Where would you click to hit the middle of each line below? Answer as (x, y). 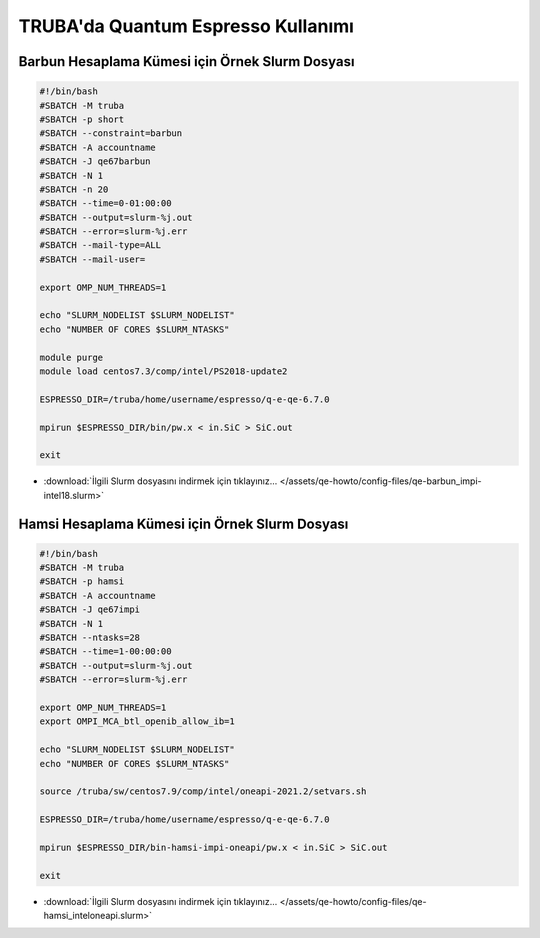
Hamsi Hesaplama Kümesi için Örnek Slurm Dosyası (183, 523)
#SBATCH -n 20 (74, 189)
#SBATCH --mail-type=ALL (100, 245)
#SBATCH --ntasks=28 (89, 638)
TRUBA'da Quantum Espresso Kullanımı (186, 26)
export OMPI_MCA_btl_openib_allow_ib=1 (137, 721)
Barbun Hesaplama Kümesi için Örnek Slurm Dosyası (186, 61)
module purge (71, 357)
